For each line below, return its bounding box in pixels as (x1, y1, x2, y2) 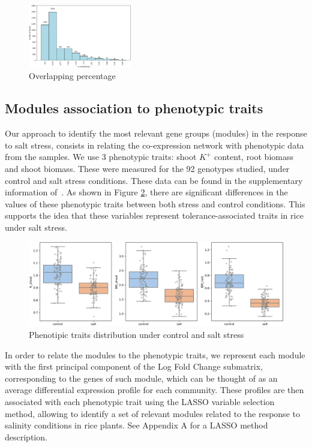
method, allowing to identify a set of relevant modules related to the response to (5, 407, 300, 419)
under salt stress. (5, 221, 67, 233)
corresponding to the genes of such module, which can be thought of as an (5, 372, 278, 384)
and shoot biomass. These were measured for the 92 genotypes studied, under (5, 162, 290, 174)
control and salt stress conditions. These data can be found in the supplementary (5, 174, 303, 186)
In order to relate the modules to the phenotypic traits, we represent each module (5, 348, 305, 361)
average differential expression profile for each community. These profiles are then (5, 383, 304, 396)
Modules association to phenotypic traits (5, 99, 263, 117)
